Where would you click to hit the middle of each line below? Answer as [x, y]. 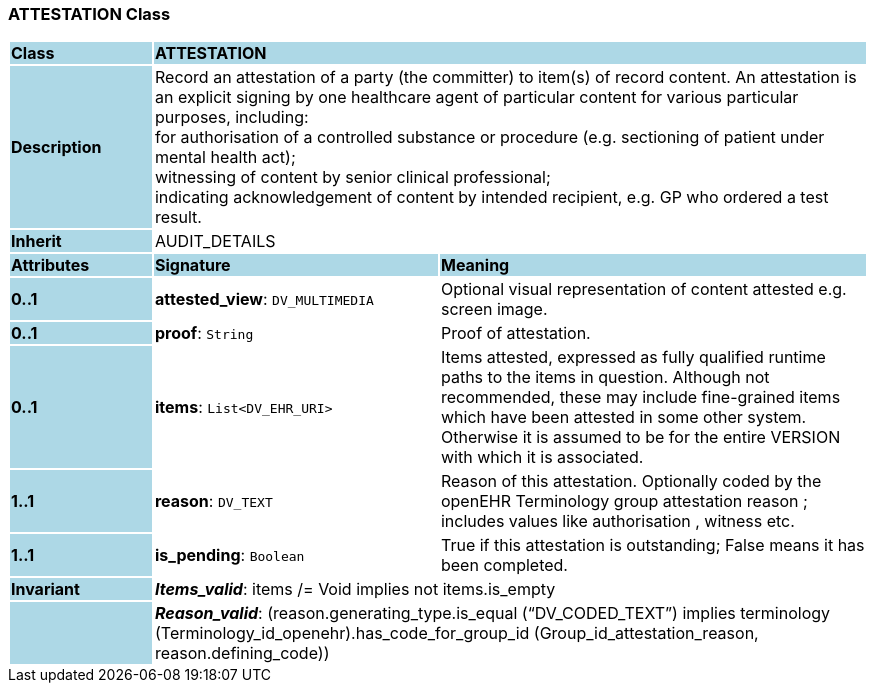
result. [178, 217]
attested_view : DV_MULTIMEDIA [264, 299]
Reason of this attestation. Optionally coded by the [631, 481]
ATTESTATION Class [89, 14]
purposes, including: [231, 117]
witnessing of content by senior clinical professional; [352, 177]
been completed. [504, 565]
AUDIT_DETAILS [215, 241]
